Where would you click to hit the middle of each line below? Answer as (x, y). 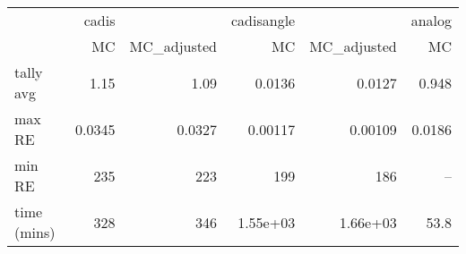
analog (431, 20)
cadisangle (263, 20)
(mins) (35, 232)
